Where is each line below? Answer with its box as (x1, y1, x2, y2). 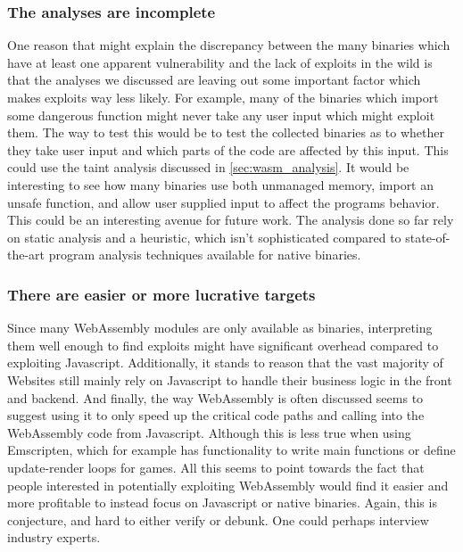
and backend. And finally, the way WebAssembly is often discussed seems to (7, 388, 424, 407)
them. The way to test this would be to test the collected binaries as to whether (7, 123, 444, 142)
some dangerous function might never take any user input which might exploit (7, 105, 435, 124)
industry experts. (7, 528, 101, 547)
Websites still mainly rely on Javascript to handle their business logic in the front (7, 370, 452, 389)
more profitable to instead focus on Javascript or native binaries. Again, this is (7, 493, 437, 512)
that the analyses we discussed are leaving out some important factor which (7, 70, 421, 89)
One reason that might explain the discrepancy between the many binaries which (7, 36, 451, 54)
